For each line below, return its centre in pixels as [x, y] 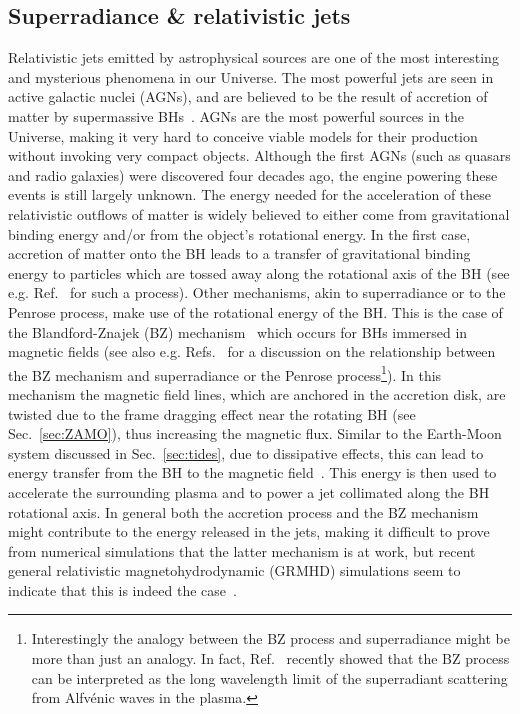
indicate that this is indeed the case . [122, 589]
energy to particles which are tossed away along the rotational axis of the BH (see [259, 272]
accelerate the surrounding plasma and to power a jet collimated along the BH [249, 491]
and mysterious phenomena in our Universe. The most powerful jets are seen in [251, 76]
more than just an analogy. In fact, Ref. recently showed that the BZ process [270, 658]
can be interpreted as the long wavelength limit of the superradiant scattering [269, 677]
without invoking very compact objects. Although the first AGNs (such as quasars [259, 155]
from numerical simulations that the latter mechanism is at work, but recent [242, 550]
